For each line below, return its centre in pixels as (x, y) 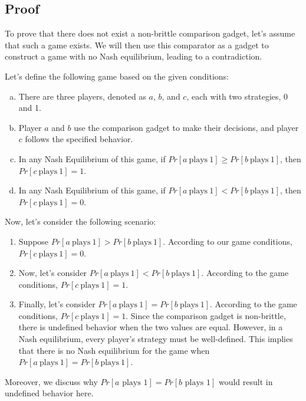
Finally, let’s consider (57, 304)
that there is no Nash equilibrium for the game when (114, 350)
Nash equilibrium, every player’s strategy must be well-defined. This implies (156, 339)
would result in (246, 381)
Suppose (34, 241)
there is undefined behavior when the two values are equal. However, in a (151, 327)
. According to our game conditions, (228, 241)
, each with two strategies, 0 (237, 96)
